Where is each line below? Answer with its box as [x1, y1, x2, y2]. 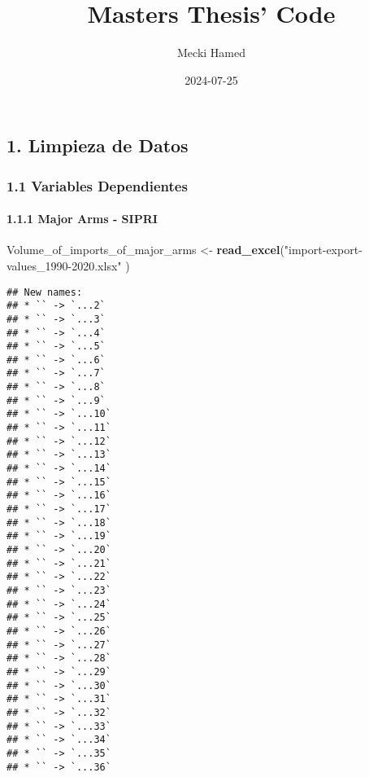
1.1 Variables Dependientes [7, 175, 188, 195]
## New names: [7, 286, 83, 298]
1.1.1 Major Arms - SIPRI [7, 210, 158, 227]
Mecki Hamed [177, 44, 245, 61]
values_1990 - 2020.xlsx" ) [7, 257, 130, 274]
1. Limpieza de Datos [7, 133, 189, 158]
